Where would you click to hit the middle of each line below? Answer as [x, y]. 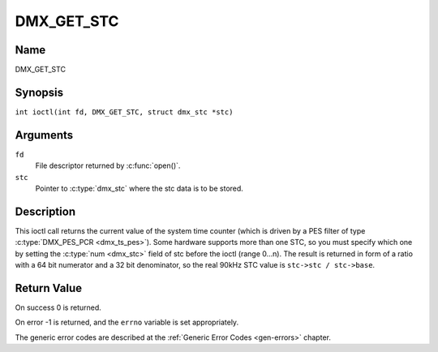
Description [45, 211]
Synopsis [39, 92]
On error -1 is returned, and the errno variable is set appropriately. [127, 322]
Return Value [49, 288]
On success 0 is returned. [58, 307]
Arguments [44, 135]
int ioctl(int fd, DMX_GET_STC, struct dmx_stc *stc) [124, 112]
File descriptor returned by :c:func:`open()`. [108, 165]
